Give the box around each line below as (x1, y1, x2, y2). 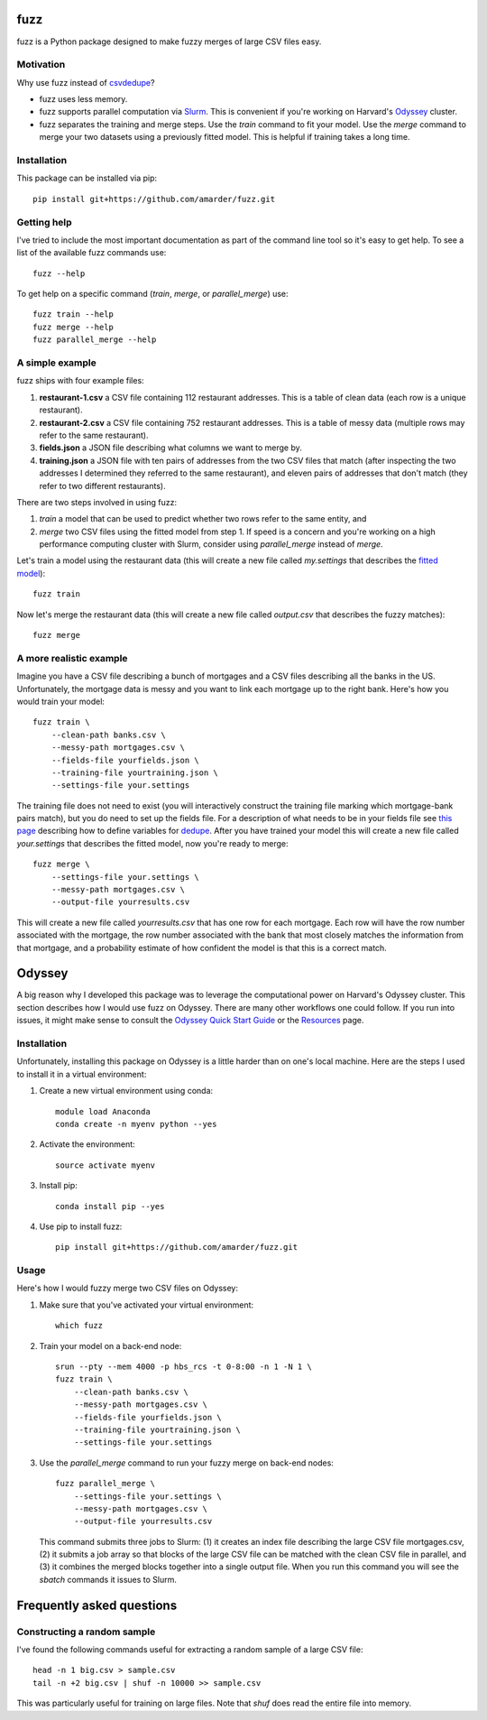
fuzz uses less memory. (39, 94, 128, 105)
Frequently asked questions (16, 1597, 178, 1613)
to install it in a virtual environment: (16, 1068, 147, 1079)
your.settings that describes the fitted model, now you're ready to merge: (16, 837, 289, 848)
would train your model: (16, 696, 106, 707)
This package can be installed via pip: (16, 172, 158, 184)
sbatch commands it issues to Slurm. (39, 1574, 178, 1585)
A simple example (16, 356, 96, 369)
